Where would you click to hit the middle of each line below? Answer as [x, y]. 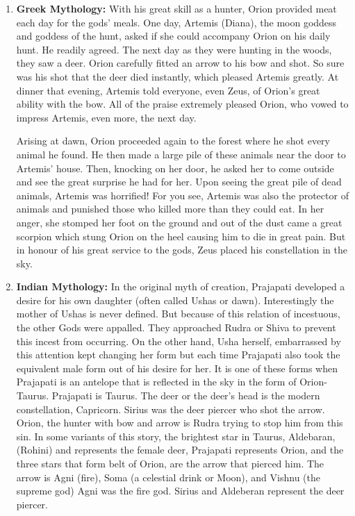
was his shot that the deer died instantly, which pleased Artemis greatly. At [177, 76]
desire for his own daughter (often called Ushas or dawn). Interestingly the [175, 300]
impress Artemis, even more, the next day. [106, 117]
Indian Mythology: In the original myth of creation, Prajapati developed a [181, 286]
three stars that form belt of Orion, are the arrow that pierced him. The [170, 463]
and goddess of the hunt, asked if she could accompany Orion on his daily [173, 36]
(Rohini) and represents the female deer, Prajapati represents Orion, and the [180, 450]
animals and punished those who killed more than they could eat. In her [170, 209]
